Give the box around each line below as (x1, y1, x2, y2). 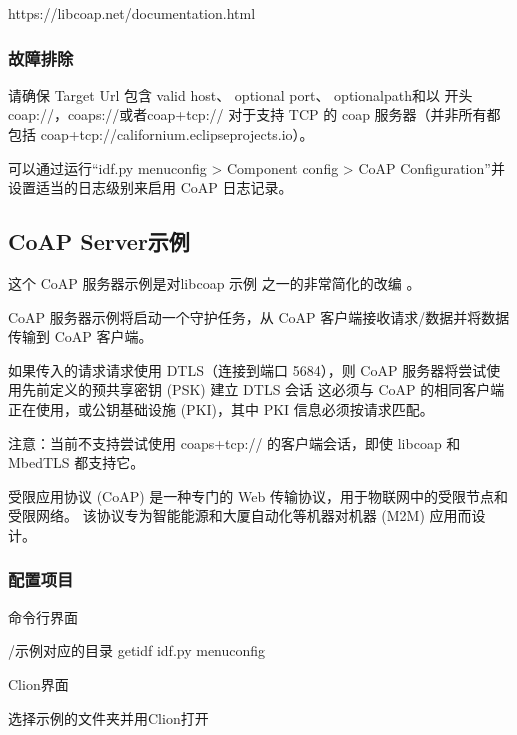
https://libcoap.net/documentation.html (8, 3, 256, 23)
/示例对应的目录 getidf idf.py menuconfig (8, 640, 266, 661)
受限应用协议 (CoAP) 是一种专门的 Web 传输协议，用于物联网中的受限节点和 (8, 485, 508, 506)
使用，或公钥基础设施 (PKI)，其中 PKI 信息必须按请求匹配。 (35, 398, 434, 419)
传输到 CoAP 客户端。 (8, 326, 153, 347)
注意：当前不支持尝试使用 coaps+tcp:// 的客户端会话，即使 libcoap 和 (8, 432, 461, 453)
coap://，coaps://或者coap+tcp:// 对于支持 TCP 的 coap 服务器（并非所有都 (8, 104, 501, 125)
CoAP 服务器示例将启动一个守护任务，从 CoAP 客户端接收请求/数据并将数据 (8, 306, 510, 327)
